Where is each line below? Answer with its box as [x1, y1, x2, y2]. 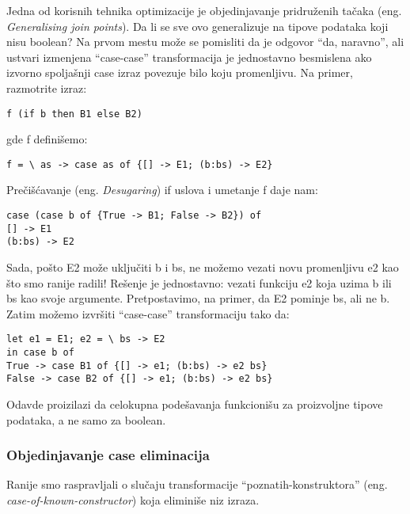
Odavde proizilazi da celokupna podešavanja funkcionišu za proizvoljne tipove [6, 396, 383, 413]
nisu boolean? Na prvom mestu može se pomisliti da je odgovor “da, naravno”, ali [6, 33, 404, 50]
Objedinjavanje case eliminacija [6, 445, 210, 465]
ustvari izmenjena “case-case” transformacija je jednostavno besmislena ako [6, 48, 372, 65]
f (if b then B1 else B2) [6, 108, 142, 120]
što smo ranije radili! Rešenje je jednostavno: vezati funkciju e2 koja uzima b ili [6, 274, 392, 291]
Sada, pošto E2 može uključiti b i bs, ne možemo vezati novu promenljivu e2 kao [6, 259, 399, 276]
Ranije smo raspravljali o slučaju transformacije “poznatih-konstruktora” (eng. [6, 476, 388, 493]
